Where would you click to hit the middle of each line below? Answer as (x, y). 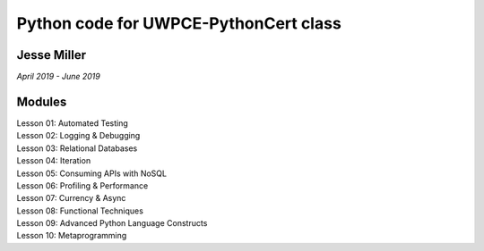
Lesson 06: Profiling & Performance (82, 185)
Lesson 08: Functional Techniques (80, 211)
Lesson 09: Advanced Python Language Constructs (112, 223)
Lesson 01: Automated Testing (73, 123)
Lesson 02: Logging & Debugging (78, 136)
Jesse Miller (52, 55)
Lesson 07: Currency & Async (71, 198)
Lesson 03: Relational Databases (77, 148)
